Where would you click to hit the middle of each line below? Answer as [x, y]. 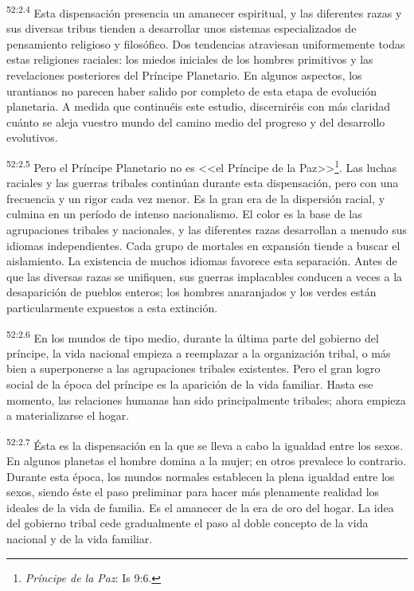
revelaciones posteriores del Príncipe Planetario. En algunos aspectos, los [184, 75]
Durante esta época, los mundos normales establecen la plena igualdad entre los [201, 476]
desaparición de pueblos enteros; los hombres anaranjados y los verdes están [191, 292]
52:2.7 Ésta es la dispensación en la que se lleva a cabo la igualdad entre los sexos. [205, 444]
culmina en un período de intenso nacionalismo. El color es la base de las [184, 214]
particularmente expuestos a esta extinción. [112, 307]
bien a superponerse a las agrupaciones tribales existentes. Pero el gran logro [193, 368]
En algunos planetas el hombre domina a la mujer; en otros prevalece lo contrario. [206, 461]
